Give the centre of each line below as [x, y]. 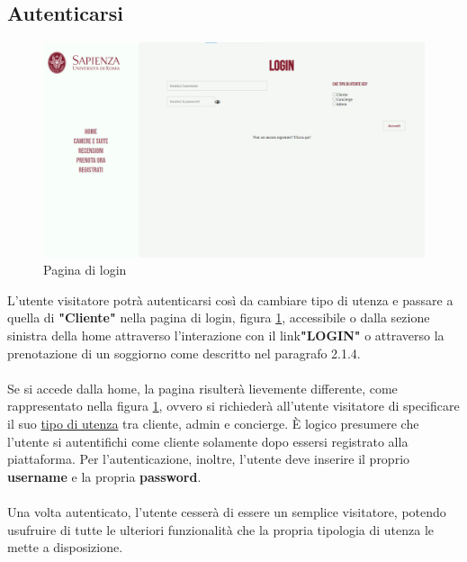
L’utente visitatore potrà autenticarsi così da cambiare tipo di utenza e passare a [230, 299]
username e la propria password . [104, 476]
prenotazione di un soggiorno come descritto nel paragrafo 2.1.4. [184, 353]
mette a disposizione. [65, 547]
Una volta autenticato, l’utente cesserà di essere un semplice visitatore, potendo [227, 512]
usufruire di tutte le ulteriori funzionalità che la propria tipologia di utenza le [221, 529]
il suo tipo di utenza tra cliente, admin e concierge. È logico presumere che [213, 424]
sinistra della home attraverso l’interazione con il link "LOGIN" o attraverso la [226, 335]
